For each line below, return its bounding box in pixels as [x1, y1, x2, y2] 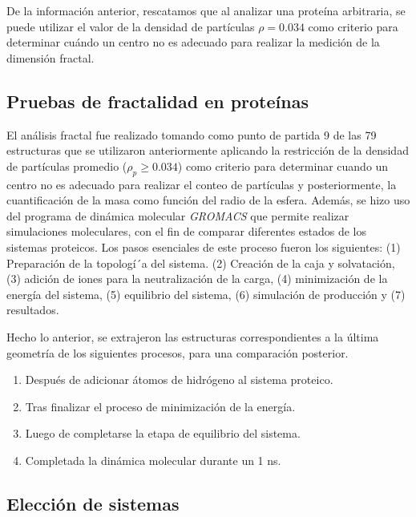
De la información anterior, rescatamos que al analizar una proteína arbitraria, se [6, 2, 406, 18]
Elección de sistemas [6, 491, 180, 515]
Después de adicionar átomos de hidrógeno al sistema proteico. [25, 371, 333, 388]
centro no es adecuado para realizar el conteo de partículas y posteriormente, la [6, 176, 397, 192]
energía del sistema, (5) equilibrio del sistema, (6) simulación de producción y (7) [6, 285, 406, 302]
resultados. [6, 301, 59, 318]
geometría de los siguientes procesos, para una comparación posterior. [6, 344, 349, 361]
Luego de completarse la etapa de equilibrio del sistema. [25, 425, 301, 442]
